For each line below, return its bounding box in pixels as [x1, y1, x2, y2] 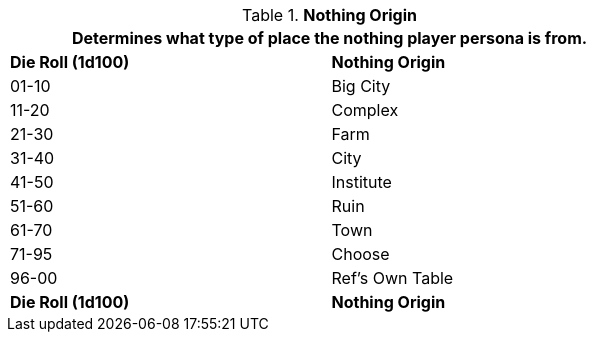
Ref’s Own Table [331, 268, 454, 288]
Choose [331, 244, 390, 264]
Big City [331, 76, 391, 96]
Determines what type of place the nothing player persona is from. [71, 28, 588, 48]
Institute [331, 172, 392, 192]
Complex [331, 100, 399, 120]
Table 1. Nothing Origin [242, 5, 417, 25]
